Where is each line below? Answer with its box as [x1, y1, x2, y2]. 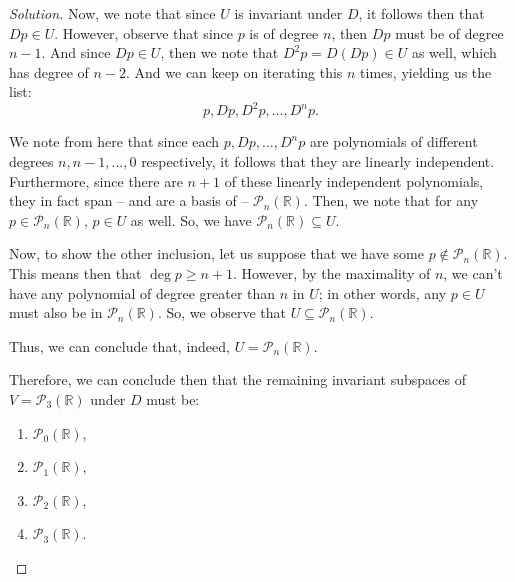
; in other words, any [318, 282, 447, 303]
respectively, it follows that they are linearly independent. [141, 151, 495, 172]
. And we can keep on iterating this [126, 61, 343, 82]
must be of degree [395, 22, 504, 43]
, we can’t [443, 263, 503, 284]
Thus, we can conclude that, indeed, [9, 335, 230, 356]
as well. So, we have [130, 209, 252, 230]
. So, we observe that [157, 302, 286, 323]
